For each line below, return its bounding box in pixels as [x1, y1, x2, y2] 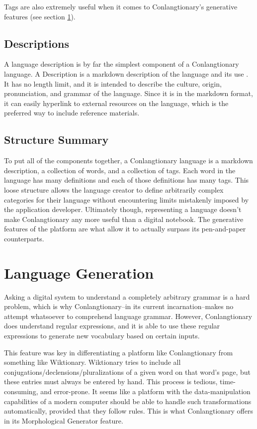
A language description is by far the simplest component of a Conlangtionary [4, 59, 239, 69]
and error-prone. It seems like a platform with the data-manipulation [40, 386, 251, 396]
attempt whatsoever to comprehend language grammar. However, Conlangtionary [4, 311, 253, 321]
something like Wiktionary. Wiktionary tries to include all [4, 357, 181, 367]
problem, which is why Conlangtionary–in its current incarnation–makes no [4, 301, 234, 312]
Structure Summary [4, 132, 109, 147]
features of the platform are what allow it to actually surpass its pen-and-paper [4, 223, 246, 234]
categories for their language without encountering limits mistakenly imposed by [4, 194, 249, 205]
